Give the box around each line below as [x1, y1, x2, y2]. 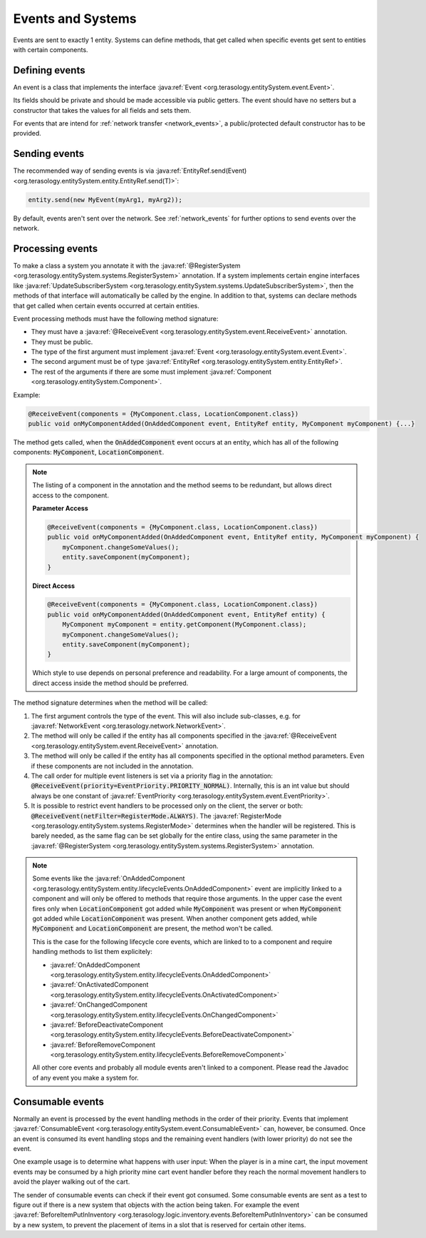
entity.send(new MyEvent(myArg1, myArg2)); [28, 196, 183, 203]
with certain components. [13, 45, 88, 54]
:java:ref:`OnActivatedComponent [50, 980, 149, 989]
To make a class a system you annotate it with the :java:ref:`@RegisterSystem [13, 261, 241, 270]
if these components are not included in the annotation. [31, 761, 194, 770]
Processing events [13, 243, 98, 255]
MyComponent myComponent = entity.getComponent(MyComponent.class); [62, 621, 307, 629]
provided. [13, 129, 42, 138]
